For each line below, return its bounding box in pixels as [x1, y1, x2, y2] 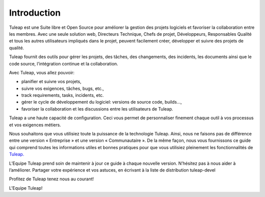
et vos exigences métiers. [9, 122, 61, 128]
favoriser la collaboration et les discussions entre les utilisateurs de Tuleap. [21, 106, 174, 112]
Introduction [9, 7, 61, 18]
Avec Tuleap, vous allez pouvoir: [9, 69, 75, 75]
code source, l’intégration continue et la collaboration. [9, 61, 118, 66]
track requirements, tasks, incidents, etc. [21, 92, 104, 98]
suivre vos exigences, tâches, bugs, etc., [21, 86, 104, 91]
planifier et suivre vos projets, [21, 79, 81, 85]
